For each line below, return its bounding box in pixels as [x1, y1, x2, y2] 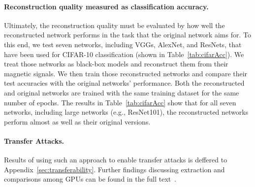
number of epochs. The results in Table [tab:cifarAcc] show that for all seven [4, 97, 236, 107]
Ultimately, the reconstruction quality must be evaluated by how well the [4, 20, 225, 30]
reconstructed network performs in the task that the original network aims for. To [4, 30, 251, 40]
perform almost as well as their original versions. [4, 116, 151, 126]
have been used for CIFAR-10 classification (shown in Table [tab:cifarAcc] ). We [4, 49, 244, 59]
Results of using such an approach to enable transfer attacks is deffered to [4, 155, 227, 165]
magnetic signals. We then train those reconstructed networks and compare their [4, 68, 248, 78]
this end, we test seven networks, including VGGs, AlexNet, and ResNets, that [4, 39, 242, 49]
